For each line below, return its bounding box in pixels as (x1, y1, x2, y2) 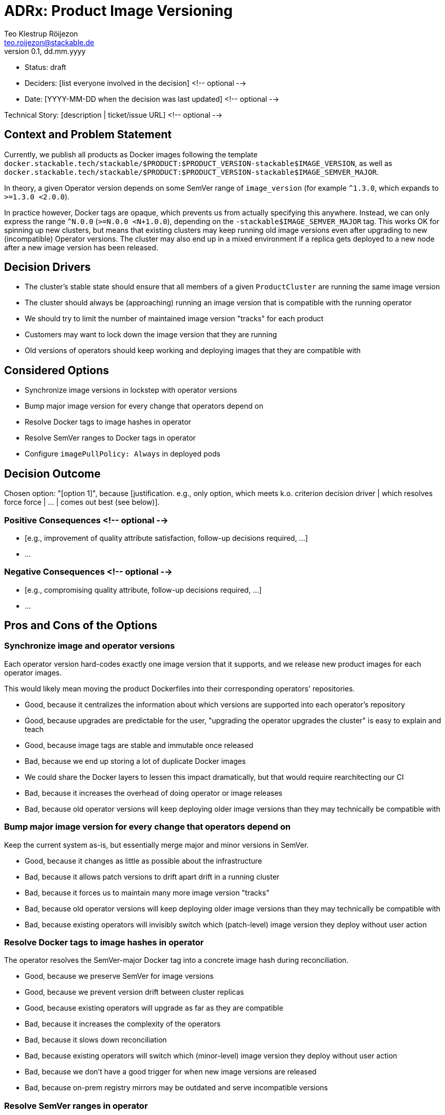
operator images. (4, 668, 62, 677)
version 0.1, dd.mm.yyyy (4, 46, 86, 56)
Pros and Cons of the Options (4, 619, 157, 632)
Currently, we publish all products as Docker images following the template (4, 150, 258, 159)
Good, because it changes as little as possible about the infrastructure (25, 856, 262, 865)
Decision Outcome (4, 467, 101, 480)
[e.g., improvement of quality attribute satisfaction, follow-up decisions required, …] (25, 533, 308, 542)
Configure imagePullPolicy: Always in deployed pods (25, 449, 220, 459)
